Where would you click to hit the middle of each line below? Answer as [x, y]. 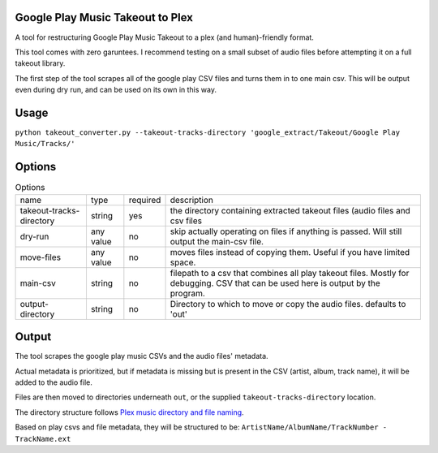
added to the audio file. [54, 382]
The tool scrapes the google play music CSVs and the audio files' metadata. [142, 356]
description [192, 200]
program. [188, 293]
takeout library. [40, 63]
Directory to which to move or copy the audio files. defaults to [288, 304]
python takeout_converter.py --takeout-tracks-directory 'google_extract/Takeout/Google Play [208, 132]
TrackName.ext [43, 439]
